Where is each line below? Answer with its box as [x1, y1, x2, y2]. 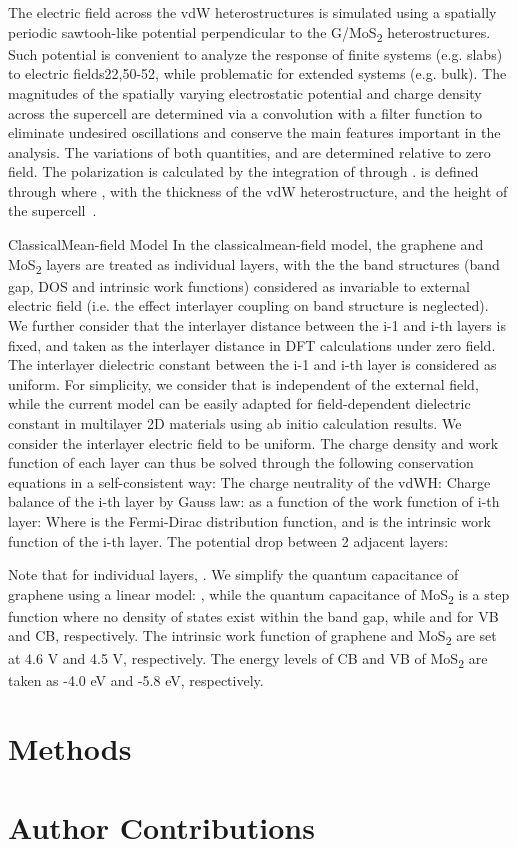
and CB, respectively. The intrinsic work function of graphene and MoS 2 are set [8, 625, 497, 649]
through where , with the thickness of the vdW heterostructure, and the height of [8, 180, 508, 201]
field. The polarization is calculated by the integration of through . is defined [8, 161, 479, 182]
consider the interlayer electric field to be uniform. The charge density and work [8, 432, 499, 453]
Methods [8, 728, 132, 769]
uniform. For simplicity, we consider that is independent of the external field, [8, 373, 479, 394]
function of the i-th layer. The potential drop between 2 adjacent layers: [8, 530, 449, 551]
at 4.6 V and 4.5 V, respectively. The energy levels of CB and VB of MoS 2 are [8, 647, 488, 671]
